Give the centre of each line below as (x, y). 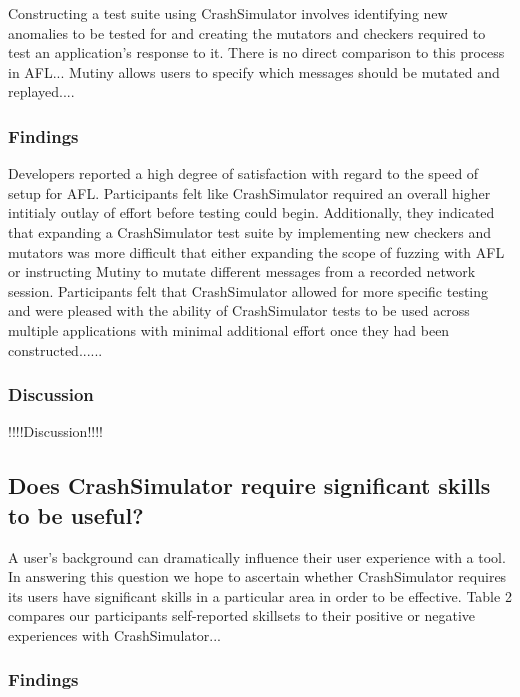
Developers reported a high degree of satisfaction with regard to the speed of (243, 173)
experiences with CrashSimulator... (115, 634)
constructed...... (55, 349)
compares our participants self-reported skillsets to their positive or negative (242, 615)
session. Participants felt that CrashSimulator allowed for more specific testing (248, 290)
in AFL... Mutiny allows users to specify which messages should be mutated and (254, 71)
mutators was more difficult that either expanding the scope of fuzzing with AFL (256, 251)
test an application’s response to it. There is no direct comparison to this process (256, 52)
